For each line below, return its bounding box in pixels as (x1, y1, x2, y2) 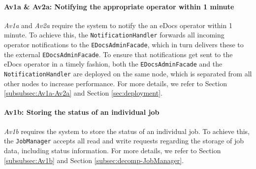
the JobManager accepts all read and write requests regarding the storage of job (4, 135, 244, 146)
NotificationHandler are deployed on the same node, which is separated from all (4, 68, 252, 79)
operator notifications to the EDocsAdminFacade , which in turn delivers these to (4, 39, 244, 50)
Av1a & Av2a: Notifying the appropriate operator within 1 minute (4, 1, 234, 11)
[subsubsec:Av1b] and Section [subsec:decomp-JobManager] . (4, 155, 184, 165)
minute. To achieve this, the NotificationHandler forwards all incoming (4, 30, 224, 40)
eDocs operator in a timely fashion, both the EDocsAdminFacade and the (4, 59, 223, 69)
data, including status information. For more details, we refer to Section (4, 145, 221, 155)
